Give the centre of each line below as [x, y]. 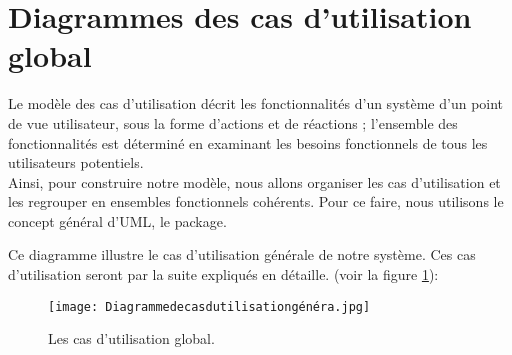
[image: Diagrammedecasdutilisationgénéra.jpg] [209, 306]
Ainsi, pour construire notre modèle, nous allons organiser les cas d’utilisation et [254, 181]
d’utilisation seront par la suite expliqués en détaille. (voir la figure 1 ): [223, 274]
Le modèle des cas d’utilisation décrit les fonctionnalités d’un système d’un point [256, 103]
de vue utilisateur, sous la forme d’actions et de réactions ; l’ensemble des [233, 122]
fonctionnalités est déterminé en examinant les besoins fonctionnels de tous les [248, 142]
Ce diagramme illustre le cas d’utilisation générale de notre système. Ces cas [242, 254]
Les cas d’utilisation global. [131, 338]
